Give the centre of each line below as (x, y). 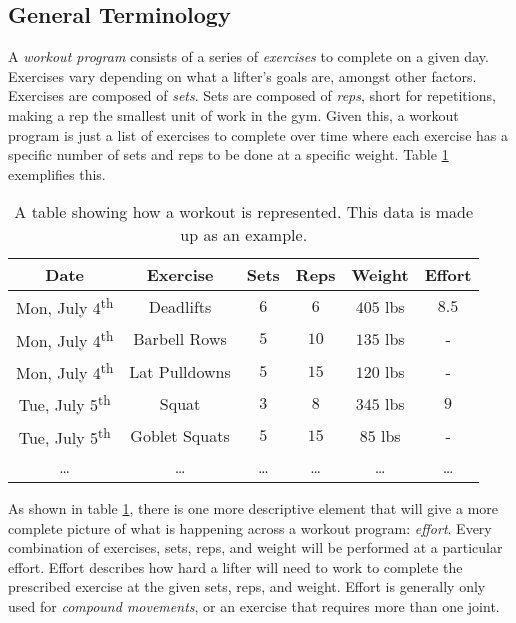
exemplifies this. (57, 173)
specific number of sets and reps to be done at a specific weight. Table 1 (228, 154)
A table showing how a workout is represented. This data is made (244, 212)
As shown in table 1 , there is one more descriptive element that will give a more (253, 508)
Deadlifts (180, 307)
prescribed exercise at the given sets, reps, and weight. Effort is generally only (247, 586)
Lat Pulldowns (180, 371)
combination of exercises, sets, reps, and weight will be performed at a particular (255, 547)
